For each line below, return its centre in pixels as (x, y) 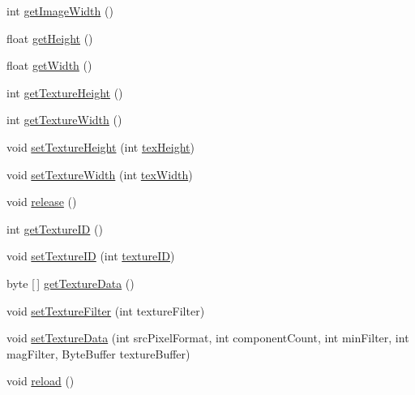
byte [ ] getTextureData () (71, 283)
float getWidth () (49, 65)
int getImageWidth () (60, 11)
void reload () (41, 381)
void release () (42, 202)
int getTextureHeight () (65, 92)
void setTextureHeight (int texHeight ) (101, 146)
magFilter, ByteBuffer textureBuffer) (98, 353)
